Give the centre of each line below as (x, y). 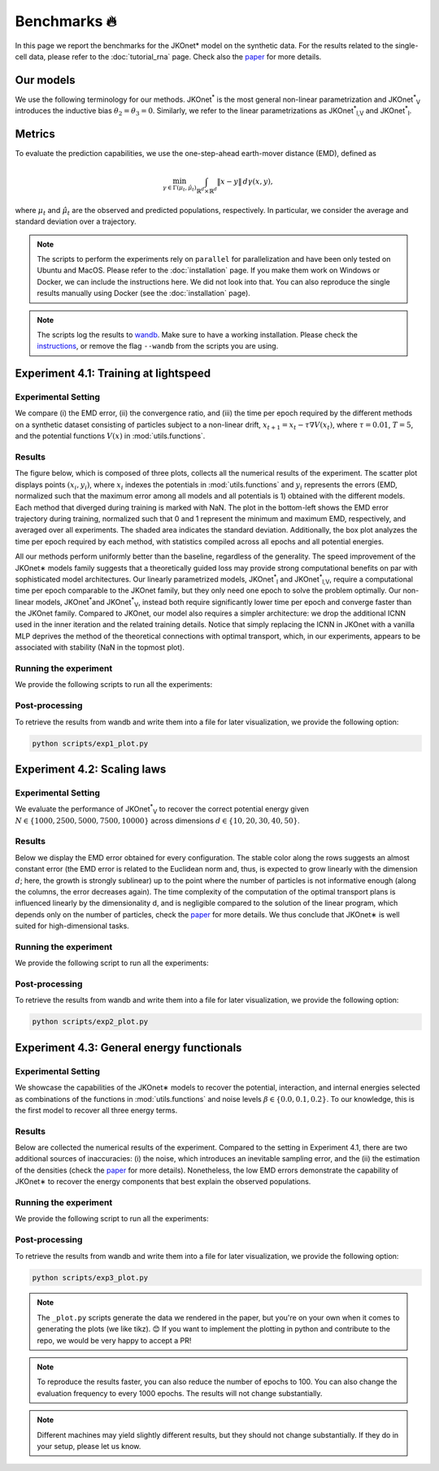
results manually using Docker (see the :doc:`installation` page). (144, 294)
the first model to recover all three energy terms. (96, 1110)
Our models (46, 80)
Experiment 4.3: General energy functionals (128, 1048)
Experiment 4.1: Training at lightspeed (113, 374)
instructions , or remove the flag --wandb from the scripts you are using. (158, 346)
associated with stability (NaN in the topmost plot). (100, 647)
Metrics (35, 134)
